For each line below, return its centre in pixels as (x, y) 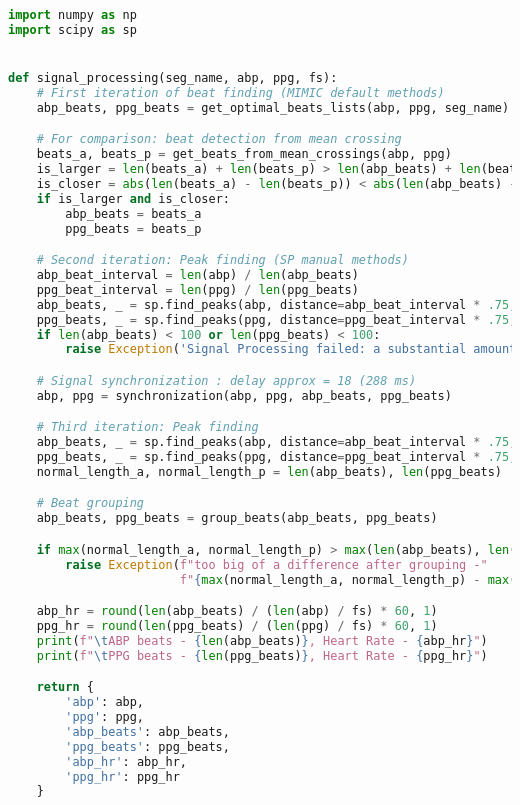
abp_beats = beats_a (133, 213)
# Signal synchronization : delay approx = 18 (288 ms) (226, 380)
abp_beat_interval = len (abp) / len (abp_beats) (197, 275)
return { (65, 687)
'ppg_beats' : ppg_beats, (147, 746)
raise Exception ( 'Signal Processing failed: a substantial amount (291, 349)
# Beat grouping (90, 503)
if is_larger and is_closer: (133, 198)
